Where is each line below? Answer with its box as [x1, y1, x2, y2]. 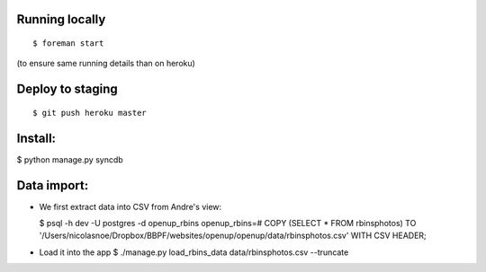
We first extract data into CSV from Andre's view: [39, 201, 222, 212]
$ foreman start [32, 39, 104, 48]
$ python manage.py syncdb [16, 154, 123, 165]
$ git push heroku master [32, 108, 148, 118]
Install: [16, 130, 57, 145]
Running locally [16, 12, 106, 27]
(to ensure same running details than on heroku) [16, 58, 195, 69]
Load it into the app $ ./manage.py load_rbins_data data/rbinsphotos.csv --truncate [39, 247, 349, 258]
